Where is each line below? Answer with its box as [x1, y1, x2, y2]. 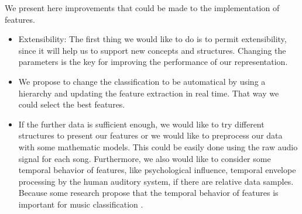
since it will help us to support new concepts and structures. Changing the [18, 44, 286, 56]
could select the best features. [18, 98, 125, 111]
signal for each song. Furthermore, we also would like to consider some [18, 152, 271, 164]
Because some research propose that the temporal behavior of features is [18, 187, 279, 199]
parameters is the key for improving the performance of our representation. [18, 56, 288, 68]
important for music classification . [18, 198, 143, 210]
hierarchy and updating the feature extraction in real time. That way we [18, 87, 279, 99]
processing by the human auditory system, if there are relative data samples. [18, 175, 294, 187]
